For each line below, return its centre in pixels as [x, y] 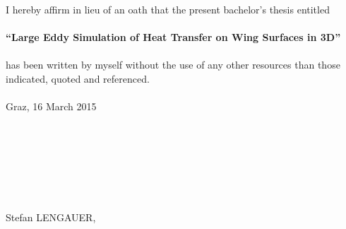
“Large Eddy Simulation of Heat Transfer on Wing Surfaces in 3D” [173, 37]
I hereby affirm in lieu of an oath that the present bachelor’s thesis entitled [168, 9]
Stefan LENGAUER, [51, 217]
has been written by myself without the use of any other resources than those [173, 65]
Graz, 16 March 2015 [51, 106]
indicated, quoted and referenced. [78, 78]
